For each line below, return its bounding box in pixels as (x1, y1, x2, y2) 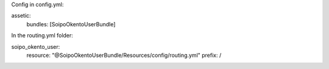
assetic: (11, 12, 31, 20)
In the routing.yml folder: (11, 32, 73, 39)
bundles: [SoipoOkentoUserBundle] (26, 20, 116, 27)
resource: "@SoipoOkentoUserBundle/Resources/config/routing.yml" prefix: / (26, 51, 222, 59)
